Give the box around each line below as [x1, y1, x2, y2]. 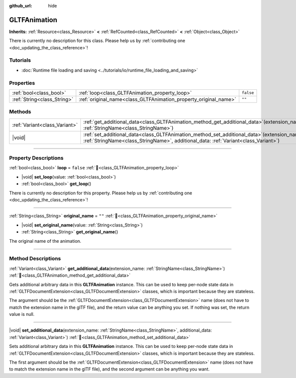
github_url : [9, 3, 32, 8]
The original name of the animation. [9, 238, 81, 244]
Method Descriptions [9, 255, 61, 262]
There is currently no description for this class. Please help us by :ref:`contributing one [9, 38, 185, 44]
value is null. [9, 311, 35, 317]
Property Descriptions [9, 154, 64, 161]
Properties [9, 79, 36, 86]
